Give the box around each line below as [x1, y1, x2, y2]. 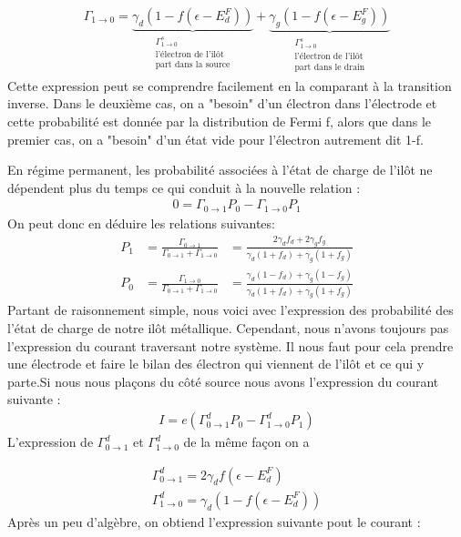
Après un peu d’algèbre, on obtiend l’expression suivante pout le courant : [7, 512, 421, 531]
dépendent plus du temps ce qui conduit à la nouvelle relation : [7, 177, 361, 197]
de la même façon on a [183, 432, 310, 451]
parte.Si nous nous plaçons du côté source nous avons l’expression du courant [7, 371, 439, 390]
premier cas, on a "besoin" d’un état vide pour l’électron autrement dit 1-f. [7, 129, 424, 148]
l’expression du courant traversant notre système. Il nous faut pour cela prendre [7, 336, 454, 355]
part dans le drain [294, 63, 365, 73]
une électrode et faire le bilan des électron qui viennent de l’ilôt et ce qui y [7, 354, 425, 373]
